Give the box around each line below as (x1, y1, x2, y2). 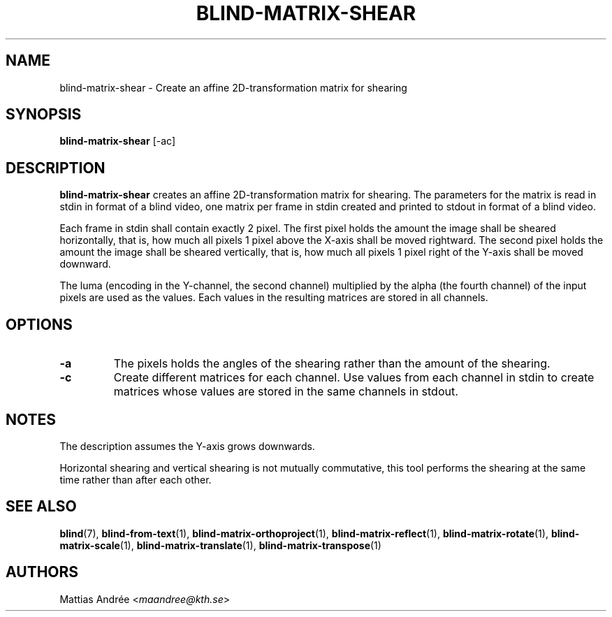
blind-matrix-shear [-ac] (59, 135, 175, 147)
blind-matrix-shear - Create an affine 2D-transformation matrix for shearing (59, 81, 407, 94)
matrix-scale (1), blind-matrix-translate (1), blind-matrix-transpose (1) (59, 539, 381, 551)
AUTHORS (6, 563, 79, 581)
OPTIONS (6, 315, 73, 333)
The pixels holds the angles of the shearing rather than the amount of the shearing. (113, 356, 551, 371)
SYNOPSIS (6, 106, 82, 124)
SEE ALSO (6, 498, 77, 516)
